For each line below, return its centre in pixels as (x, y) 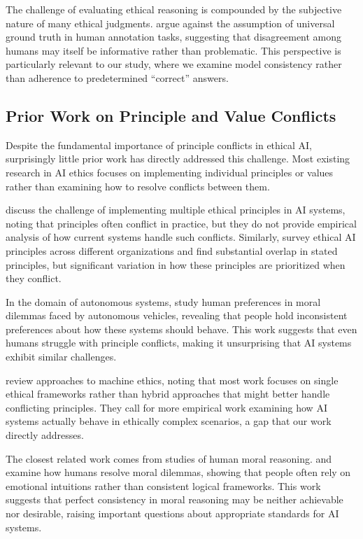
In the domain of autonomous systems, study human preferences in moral (163, 301)
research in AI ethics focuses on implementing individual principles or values (170, 172)
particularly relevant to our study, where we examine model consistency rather (174, 64)
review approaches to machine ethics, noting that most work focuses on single (172, 380)
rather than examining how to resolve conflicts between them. (138, 186)
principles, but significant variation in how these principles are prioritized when (176, 264)
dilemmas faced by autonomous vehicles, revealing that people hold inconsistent (177, 315)
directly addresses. (45, 435)
